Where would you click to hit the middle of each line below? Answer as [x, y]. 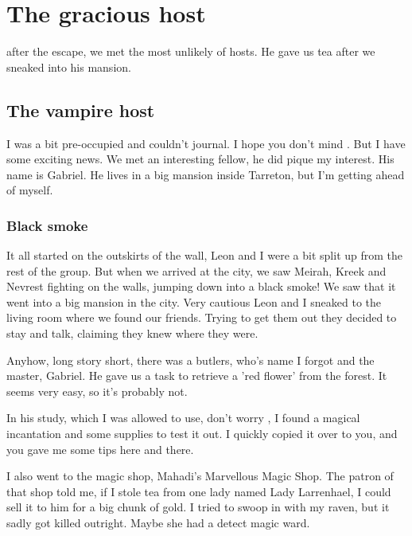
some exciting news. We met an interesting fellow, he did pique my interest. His [200, 159]
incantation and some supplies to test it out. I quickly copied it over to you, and [202, 434]
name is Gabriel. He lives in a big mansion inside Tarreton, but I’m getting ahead [206, 174]
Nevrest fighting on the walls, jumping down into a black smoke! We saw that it [201, 286]
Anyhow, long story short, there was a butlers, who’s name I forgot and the [190, 360]
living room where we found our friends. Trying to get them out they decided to [202, 317]
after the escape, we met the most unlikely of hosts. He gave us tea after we [191, 51]
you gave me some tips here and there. [100, 449]
